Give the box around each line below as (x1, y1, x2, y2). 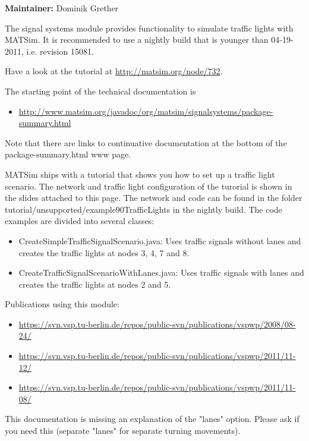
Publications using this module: (5, 298, 119, 310)
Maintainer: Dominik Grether (5, 2, 119, 14)
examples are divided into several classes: (5, 215, 154, 227)
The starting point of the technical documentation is (5, 84, 196, 97)
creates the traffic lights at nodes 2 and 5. (18, 278, 171, 290)
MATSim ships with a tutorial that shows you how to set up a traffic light (5, 168, 275, 180)
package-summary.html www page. (5, 148, 131, 160)
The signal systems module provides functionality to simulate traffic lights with (5, 21, 294, 34)
